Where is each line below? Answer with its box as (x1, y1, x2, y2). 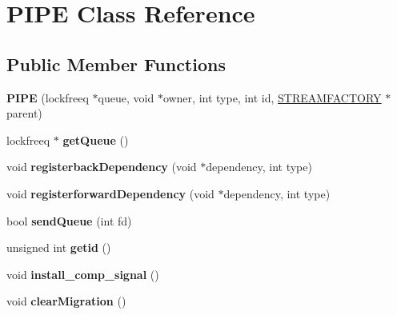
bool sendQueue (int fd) (6, 212, 132, 229)
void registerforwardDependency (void (6, 185, 215, 201)
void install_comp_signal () (6, 265, 159, 282)
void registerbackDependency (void (6, 158, 197, 175)
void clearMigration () (6, 293, 126, 309)
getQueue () (62, 131, 129, 148)
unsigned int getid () (6, 239, 111, 256)
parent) (6, 105, 42, 122)
